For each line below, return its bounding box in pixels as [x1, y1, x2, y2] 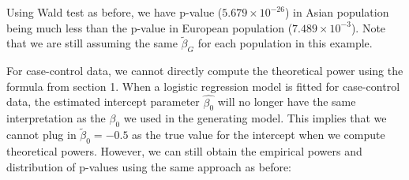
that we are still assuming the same [6, 35, 178, 51]
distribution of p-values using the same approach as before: [6, 158, 292, 174]
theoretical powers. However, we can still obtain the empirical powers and [6, 143, 362, 159]
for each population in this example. [197, 35, 373, 51]
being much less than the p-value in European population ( [6, 19, 293, 36]
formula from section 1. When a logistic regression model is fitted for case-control [6, 77, 400, 94]
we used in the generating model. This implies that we [123, 110, 387, 126]
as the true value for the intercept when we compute [132, 126, 385, 143]
